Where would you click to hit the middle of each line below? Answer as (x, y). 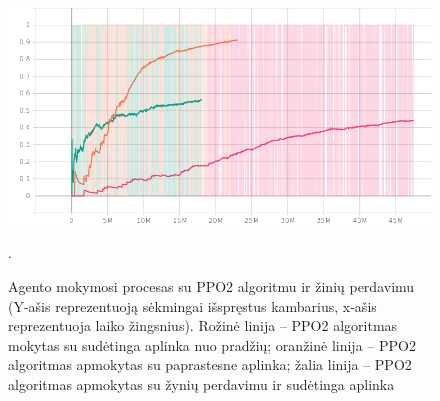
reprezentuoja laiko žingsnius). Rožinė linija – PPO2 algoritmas (203, 325)
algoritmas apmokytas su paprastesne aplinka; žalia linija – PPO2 (210, 364)
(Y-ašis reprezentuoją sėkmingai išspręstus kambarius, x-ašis (192, 305)
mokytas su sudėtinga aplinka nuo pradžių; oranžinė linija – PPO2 (212, 344)
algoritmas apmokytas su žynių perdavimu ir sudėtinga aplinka (201, 384)
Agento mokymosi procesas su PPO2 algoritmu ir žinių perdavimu (211, 286)
